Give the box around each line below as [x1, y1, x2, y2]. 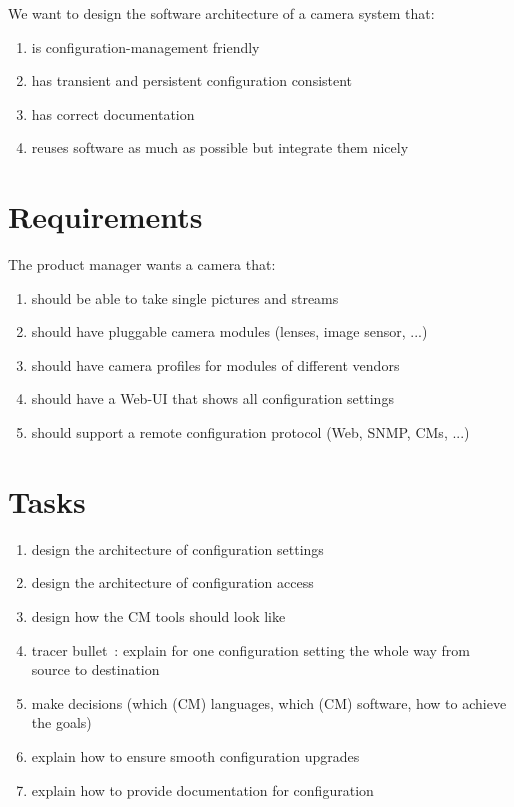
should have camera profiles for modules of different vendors [31, 354, 400, 375]
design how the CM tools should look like [31, 605, 286, 626]
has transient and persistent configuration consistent [31, 70, 353, 91]
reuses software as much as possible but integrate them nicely [31, 137, 409, 158]
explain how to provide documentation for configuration [31, 779, 374, 800]
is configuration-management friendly [31, 36, 260, 57]
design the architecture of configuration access [31, 572, 314, 593]
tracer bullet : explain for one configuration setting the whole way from [31, 639, 470, 660]
